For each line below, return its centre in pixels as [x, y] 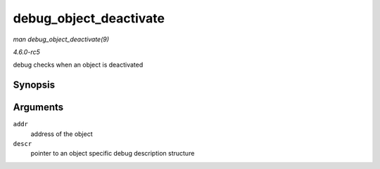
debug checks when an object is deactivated [78, 65]
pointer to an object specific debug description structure [113, 154]
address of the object [62, 134]
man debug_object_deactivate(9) [61, 39]
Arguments [38, 108]
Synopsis [34, 85]
